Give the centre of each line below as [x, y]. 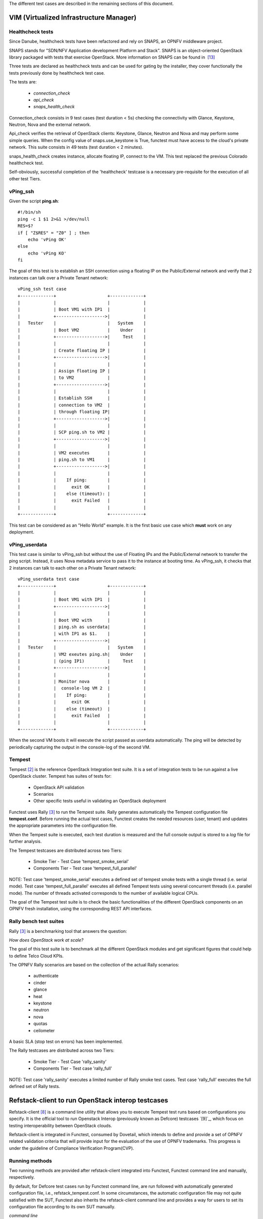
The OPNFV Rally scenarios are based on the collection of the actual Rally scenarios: [94, 965]
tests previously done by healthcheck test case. [57, 73]
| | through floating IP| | [82, 412]
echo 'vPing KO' [47, 253]
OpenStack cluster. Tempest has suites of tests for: [60, 776]
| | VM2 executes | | [82, 453]
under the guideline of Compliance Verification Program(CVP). [72, 1148]
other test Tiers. [25, 178]
